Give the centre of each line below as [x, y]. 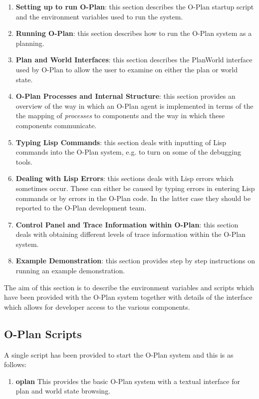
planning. [30, 43]
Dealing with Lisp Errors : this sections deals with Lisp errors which [125, 178]
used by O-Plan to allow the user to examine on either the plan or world [127, 69]
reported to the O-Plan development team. [81, 208]
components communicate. [56, 125]
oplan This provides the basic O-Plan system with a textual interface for [128, 381]
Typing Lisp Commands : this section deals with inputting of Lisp [121, 142]
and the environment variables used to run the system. [99, 16]
